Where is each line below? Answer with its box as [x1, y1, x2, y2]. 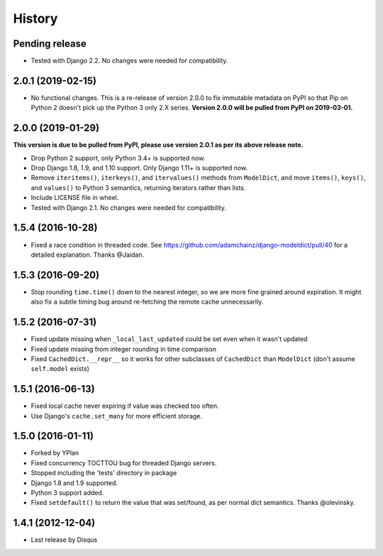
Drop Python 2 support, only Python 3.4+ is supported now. [30, 153, 206, 162]
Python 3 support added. [30, 489, 104, 497]
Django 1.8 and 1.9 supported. [30, 479, 118, 487]
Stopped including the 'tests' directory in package [30, 469, 177, 477]
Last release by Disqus [30, 535, 98, 544]
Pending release [13, 38, 87, 50]
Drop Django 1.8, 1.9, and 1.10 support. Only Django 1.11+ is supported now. [30, 164, 248, 172]
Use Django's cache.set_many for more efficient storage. [30, 411, 202, 420]
